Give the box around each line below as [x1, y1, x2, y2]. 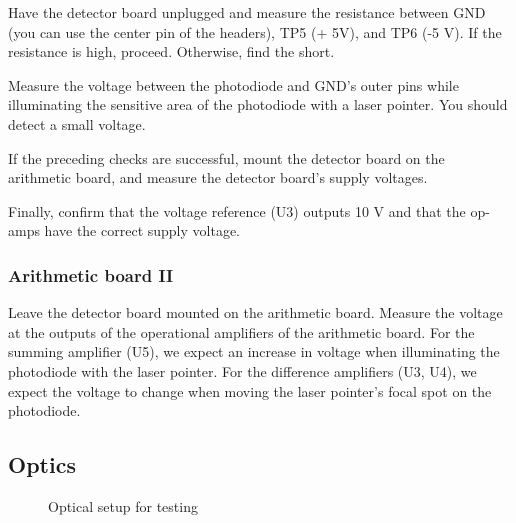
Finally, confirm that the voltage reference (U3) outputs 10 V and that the [8, 200, 466, 221]
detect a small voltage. [8, 113, 146, 134]
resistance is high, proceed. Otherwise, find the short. [8, 41, 335, 62]
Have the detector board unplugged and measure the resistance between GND [8, 2, 486, 22]
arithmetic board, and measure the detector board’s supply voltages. [8, 167, 428, 188]
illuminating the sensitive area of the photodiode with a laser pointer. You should [8, 94, 508, 115]
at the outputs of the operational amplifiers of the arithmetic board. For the [8, 321, 475, 342]
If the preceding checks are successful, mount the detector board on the [8, 147, 445, 168]
